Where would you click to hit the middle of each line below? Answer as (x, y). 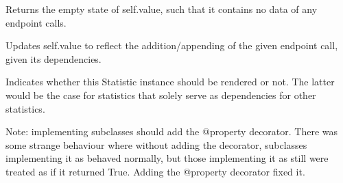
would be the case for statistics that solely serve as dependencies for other (161, 95)
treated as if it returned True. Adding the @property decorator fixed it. (155, 171)
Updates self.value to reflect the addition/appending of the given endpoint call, (172, 45)
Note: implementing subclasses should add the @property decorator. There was (172, 131)
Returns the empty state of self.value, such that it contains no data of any (162, 9)
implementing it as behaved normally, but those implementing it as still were (167, 158)
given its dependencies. (54, 58)
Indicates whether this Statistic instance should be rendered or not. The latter (170, 82)
